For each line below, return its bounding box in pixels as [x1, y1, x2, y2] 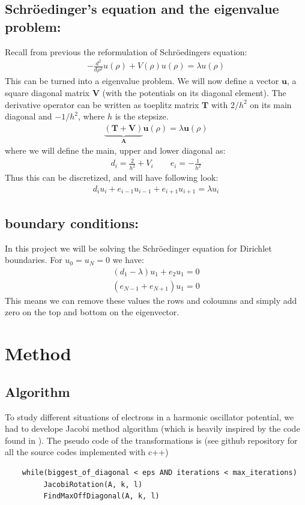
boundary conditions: [5, 213, 139, 232]
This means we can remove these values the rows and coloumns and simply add [5, 294, 297, 306]
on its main [250, 98, 292, 110]
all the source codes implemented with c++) [5, 446, 169, 458]
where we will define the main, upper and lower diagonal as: [5, 144, 226, 157]
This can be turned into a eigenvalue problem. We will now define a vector [5, 74, 279, 87]
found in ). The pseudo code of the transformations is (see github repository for [5, 434, 298, 446]
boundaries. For [5, 253, 62, 266]
